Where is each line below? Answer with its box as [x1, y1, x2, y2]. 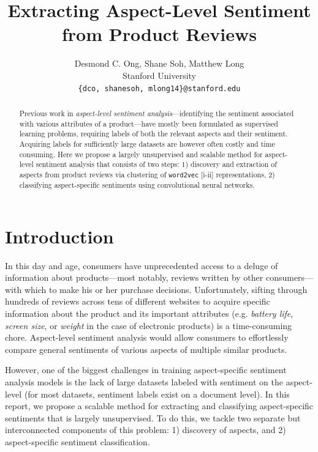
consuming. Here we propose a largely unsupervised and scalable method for [19, 149, 263, 159]
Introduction [5, 223, 114, 248]
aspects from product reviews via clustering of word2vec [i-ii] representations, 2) [19, 169, 275, 179]
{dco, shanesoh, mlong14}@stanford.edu [78, 84, 241, 93]
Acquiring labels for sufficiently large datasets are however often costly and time [19, 138, 275, 149]
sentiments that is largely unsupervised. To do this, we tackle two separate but [5, 411, 301, 424]
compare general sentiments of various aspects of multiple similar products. [5, 343, 287, 355]
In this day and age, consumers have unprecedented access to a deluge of [5, 259, 278, 272]
